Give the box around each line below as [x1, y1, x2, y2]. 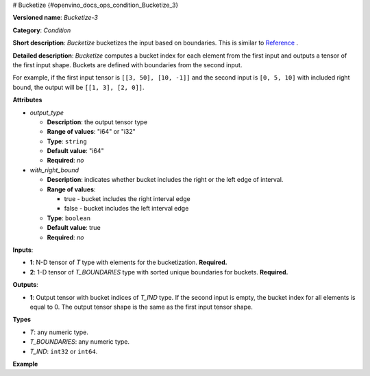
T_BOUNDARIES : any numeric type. [29, 338, 130, 346]
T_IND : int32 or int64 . [29, 347, 98, 355]
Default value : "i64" [47, 147, 104, 155]
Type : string [47, 137, 87, 145]
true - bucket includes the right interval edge [64, 195, 191, 203]
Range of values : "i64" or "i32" [47, 128, 136, 136]
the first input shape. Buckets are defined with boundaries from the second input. [12, 60, 243, 69]
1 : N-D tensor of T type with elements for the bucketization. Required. [29, 258, 227, 267]
